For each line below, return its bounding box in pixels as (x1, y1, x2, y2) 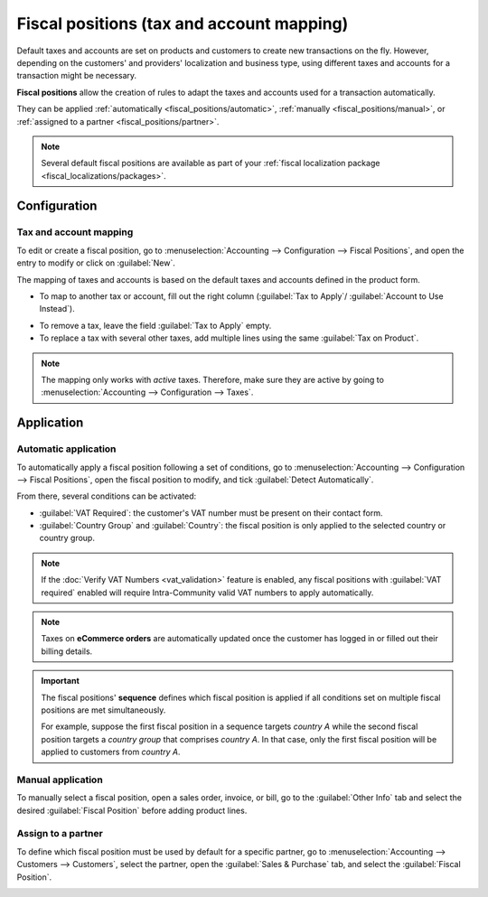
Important (41, 676, 80, 687)
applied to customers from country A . (41, 746, 181, 758)
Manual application (16, 773, 103, 786)
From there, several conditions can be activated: (16, 491, 197, 501)
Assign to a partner (16, 827, 103, 840)
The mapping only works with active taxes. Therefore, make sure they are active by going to (41, 374, 384, 385)
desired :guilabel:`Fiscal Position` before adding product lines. (16, 805, 248, 816)
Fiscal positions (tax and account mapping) (16, 14, 349, 33)
